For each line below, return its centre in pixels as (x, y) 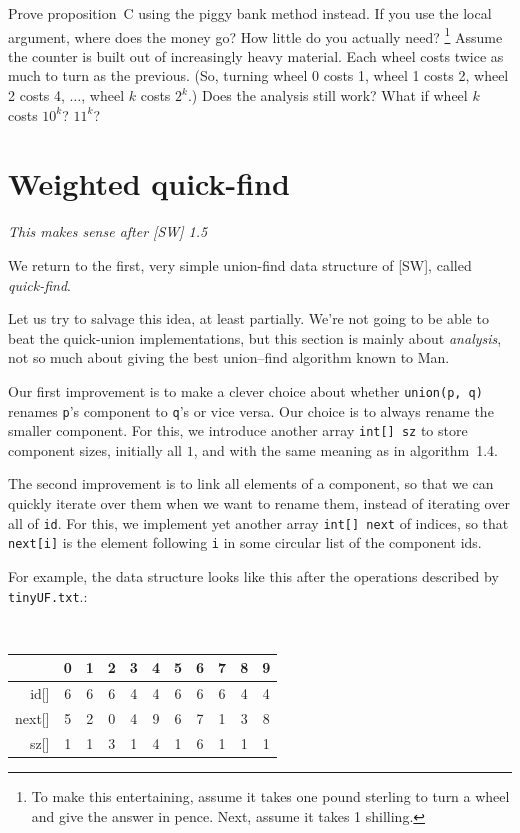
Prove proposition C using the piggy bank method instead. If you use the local (250, 13)
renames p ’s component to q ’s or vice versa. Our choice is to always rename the (251, 410)
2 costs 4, (36, 95)
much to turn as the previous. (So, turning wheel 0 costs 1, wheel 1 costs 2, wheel (258, 75)
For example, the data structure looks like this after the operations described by (253, 575)
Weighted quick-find (149, 183)
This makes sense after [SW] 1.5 (108, 231)
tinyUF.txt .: (48, 595)
